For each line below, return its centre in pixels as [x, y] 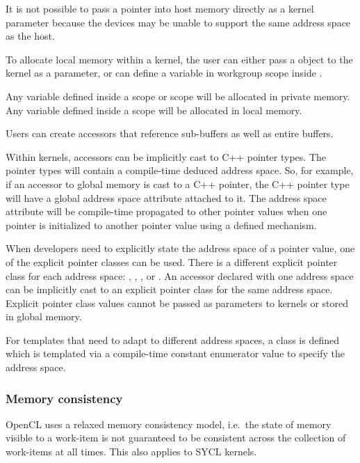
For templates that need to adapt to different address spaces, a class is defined [172, 339]
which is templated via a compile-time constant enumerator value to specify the [175, 353]
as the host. [30, 36]
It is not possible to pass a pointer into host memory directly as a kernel [160, 8]
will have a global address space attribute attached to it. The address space [166, 197]
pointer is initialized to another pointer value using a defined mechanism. [161, 225]
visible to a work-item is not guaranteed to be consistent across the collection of [176, 438]
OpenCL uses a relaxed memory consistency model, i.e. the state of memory [169, 424]
